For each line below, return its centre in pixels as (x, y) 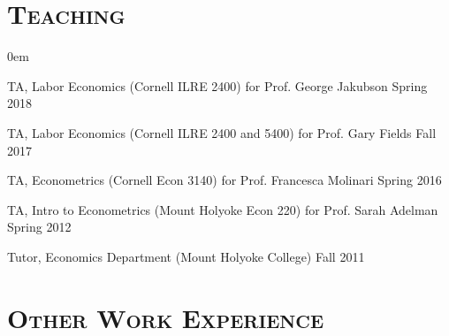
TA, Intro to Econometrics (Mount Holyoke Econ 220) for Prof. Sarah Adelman (223, 209)
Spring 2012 (39, 227)
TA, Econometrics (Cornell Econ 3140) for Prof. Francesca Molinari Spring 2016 (224, 180)
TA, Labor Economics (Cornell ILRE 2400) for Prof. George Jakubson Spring (217, 85)
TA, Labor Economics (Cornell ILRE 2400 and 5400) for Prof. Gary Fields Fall (222, 132)
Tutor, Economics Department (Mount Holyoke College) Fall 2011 (186, 256)
